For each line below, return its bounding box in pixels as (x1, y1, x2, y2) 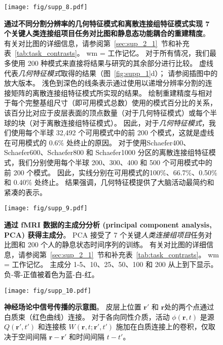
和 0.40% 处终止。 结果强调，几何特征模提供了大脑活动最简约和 (4, 177, 214, 187)
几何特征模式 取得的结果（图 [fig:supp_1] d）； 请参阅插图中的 (18, 67, 218, 78)
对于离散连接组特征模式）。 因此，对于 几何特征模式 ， (32, 117, 209, 128)
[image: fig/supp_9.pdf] (4, 205, 88, 212)
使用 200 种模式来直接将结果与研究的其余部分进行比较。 (11, 58, 197, 68)
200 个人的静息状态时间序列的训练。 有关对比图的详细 (27, 239, 206, 250)
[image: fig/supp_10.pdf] (4, 287, 91, 294)
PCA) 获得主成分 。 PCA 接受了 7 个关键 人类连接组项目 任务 (4, 229, 205, 240)
